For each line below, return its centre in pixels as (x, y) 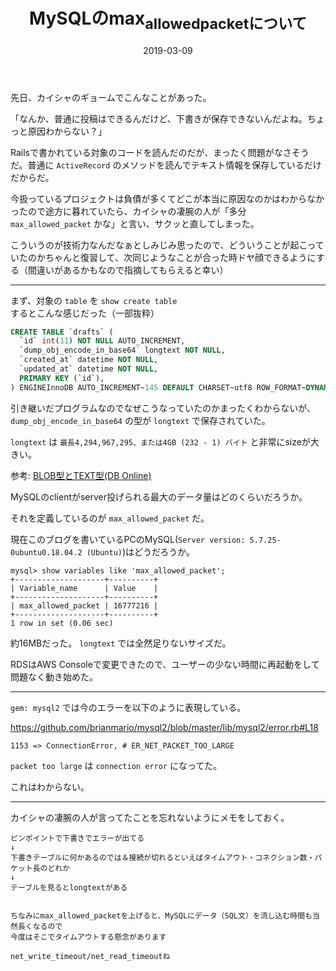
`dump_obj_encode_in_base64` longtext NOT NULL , (122, 350)
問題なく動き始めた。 (54, 676)
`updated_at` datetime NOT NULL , (89, 369)
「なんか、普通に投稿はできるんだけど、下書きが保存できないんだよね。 (159, 118)
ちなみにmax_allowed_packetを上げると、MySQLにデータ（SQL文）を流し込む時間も (161, 915)
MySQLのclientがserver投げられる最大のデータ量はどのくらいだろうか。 (159, 496)
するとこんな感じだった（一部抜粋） (85, 313)
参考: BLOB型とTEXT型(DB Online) (81, 475)
